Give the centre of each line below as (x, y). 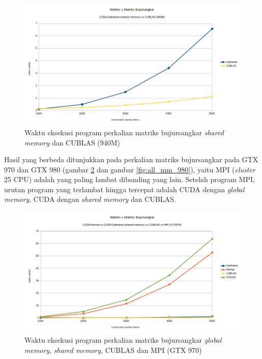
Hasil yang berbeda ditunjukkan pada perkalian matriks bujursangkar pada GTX (131, 159)
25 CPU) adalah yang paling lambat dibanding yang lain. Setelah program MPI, (129, 179)
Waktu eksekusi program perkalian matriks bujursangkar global (123, 339)
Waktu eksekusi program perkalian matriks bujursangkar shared (124, 132)
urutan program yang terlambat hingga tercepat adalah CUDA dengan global (124, 189)
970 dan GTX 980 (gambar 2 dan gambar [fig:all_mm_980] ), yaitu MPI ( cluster (130, 169)
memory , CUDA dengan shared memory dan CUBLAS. (90, 199)
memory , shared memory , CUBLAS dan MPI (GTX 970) (113, 350)
